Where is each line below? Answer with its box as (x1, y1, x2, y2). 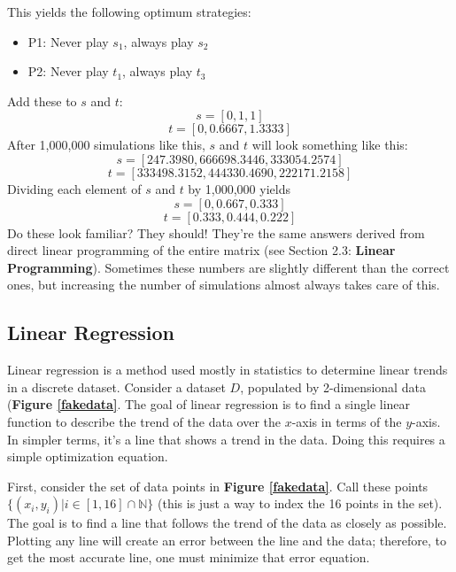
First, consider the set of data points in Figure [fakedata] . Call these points (7, 476, 429, 495)
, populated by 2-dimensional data (240, 377, 426, 396)
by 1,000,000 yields (188, 179, 290, 197)
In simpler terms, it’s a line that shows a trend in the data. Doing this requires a (7, 429, 445, 448)
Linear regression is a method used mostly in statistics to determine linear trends (7, 360, 448, 379)
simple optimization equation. (7, 447, 168, 466)
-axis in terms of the (291, 412, 402, 430)
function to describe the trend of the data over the (7, 412, 281, 430)
